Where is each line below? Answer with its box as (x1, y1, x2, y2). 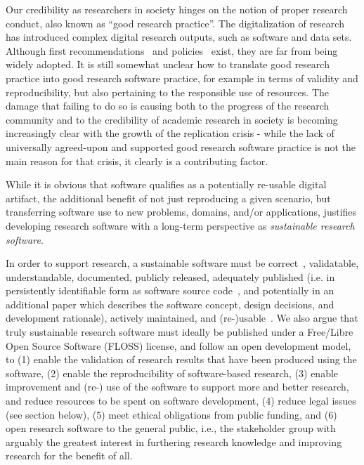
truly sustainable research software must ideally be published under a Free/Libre (6, 325, 353, 339)
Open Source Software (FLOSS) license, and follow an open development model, (6, 338, 351, 353)
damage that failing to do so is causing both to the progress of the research (6, 98, 330, 113)
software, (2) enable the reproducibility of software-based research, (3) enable (6, 365, 339, 380)
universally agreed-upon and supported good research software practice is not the (6, 139, 356, 154)
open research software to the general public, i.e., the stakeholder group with (6, 421, 336, 435)
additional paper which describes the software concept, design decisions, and (6, 296, 334, 311)
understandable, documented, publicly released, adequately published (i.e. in (6, 269, 335, 284)
